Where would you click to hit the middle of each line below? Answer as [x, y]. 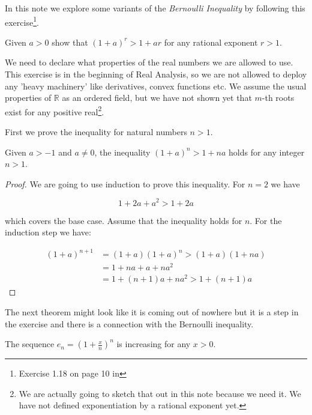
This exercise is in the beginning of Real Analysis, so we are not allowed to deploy [156, 74]
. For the [266, 220]
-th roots [278, 98]
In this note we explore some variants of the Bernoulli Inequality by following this [155, 8]
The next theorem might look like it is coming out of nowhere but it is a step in [152, 312]
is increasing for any [154, 344]
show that [70, 42]
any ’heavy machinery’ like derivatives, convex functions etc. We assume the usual [156, 86]
